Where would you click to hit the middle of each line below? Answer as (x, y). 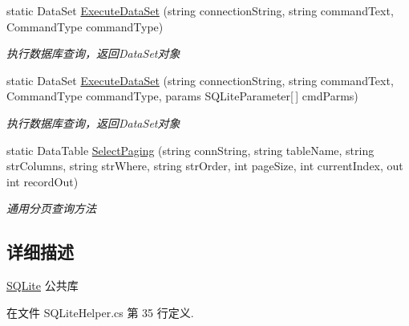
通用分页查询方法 (51, 208)
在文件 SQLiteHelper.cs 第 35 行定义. (100, 312)
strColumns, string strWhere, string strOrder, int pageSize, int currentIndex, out (205, 166)
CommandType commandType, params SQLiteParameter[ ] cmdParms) (182, 96)
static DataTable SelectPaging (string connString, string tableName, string (190, 150)
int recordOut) (43, 181)
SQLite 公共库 (43, 285)
